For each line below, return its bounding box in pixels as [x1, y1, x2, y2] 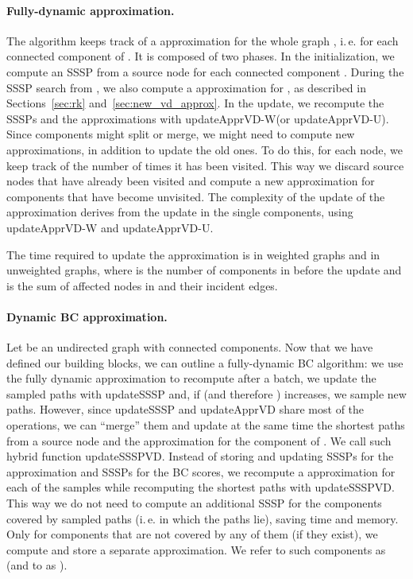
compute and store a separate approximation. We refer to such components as [6, 541, 386, 558]
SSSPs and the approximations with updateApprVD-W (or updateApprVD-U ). [6, 110, 389, 126]
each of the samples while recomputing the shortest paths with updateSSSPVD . [6, 479, 395, 495]
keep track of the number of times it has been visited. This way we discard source [6, 157, 404, 173]
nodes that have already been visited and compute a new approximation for [6, 173, 375, 189]
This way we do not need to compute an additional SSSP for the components [6, 495, 382, 511]
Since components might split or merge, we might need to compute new [6, 126, 355, 142]
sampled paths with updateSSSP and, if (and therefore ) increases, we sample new [6, 385, 407, 402]
